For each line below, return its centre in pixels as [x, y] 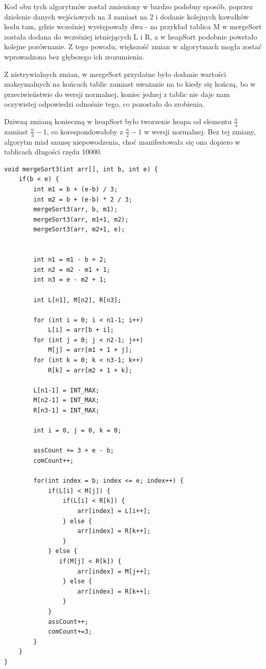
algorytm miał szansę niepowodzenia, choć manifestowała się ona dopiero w [122, 141]
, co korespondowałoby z [85, 131]
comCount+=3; [70, 632]
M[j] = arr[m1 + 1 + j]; [90, 350]
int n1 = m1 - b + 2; [70, 260]
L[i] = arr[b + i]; [81, 330]
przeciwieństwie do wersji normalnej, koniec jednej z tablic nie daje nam [117, 94]
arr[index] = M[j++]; [114, 571]
